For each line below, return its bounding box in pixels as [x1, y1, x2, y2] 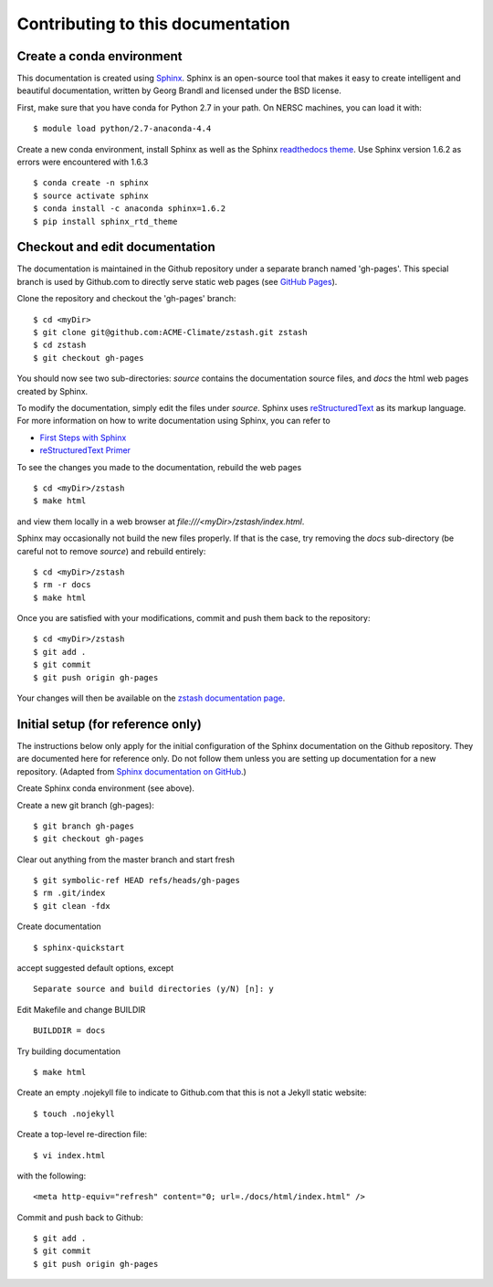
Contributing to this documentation [16, 14, 291, 34]
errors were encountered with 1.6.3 [16, 156, 149, 168]
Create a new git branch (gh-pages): [16, 799, 155, 810]
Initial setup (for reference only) [16, 716, 203, 732]
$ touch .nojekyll [33, 1108, 116, 1119]
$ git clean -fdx [33, 901, 110, 911]
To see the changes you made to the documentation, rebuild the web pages [16, 461, 302, 472]
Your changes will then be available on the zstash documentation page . [16, 692, 286, 703]
